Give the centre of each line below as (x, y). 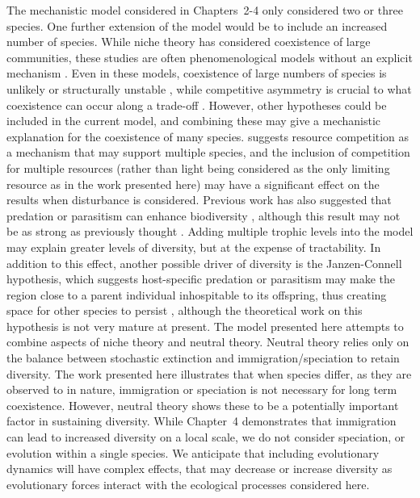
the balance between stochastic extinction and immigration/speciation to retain (203, 358)
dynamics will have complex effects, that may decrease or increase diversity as (199, 469)
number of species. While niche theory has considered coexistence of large (189, 42)
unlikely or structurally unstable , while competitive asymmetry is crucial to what (209, 88)
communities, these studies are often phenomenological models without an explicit (210, 57)
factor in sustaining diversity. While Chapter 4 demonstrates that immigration (202, 421)
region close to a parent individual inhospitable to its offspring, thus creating (197, 294)
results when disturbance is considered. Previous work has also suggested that (199, 200)
